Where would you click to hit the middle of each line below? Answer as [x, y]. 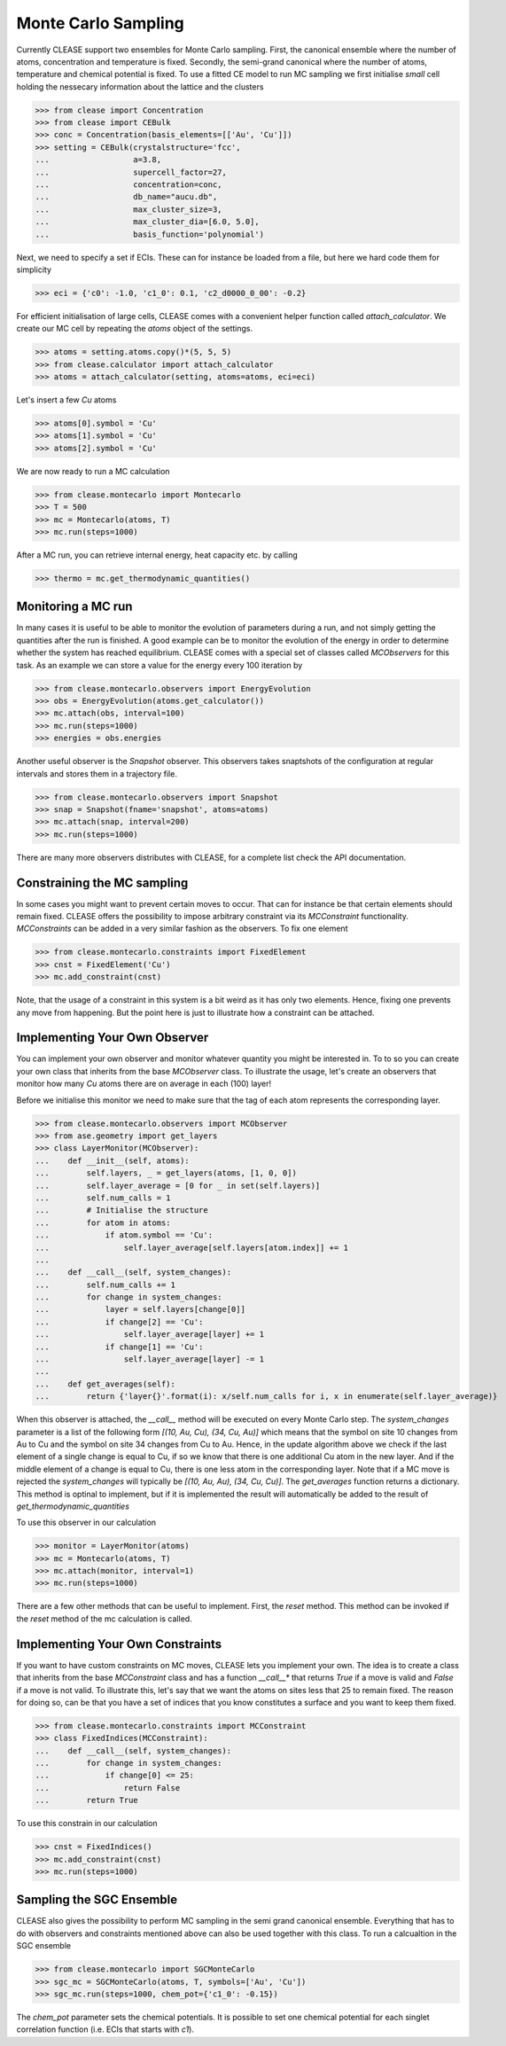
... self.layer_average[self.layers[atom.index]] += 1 [192, 1247]
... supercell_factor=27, [131, 172]
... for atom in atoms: [103, 1222]
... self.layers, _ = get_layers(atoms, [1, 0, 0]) [166, 1173]
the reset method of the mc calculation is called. [104, 1619]
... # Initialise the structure [121, 1210]
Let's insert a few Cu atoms [66, 400]
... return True [87, 1800]
